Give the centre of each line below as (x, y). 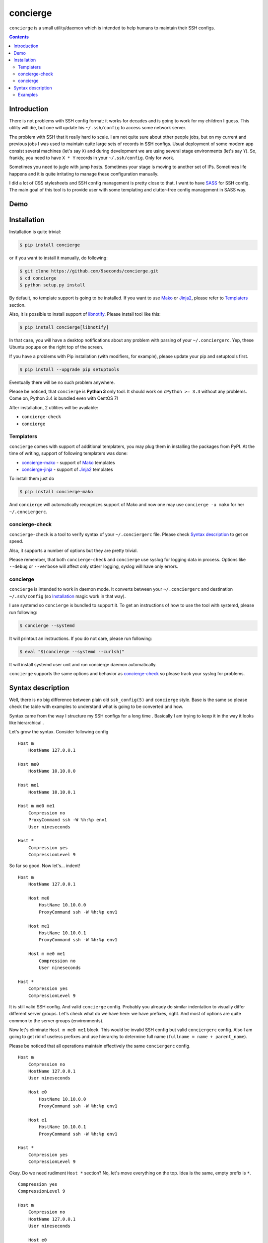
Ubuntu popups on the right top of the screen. (56, 347)
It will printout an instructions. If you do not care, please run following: (81, 638)
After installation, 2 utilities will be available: (54, 407)
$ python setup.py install (52, 285)
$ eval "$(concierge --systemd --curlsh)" (72, 652)
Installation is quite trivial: (35, 232)
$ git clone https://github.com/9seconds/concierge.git (89, 271)
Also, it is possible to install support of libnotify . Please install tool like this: (85, 314)
